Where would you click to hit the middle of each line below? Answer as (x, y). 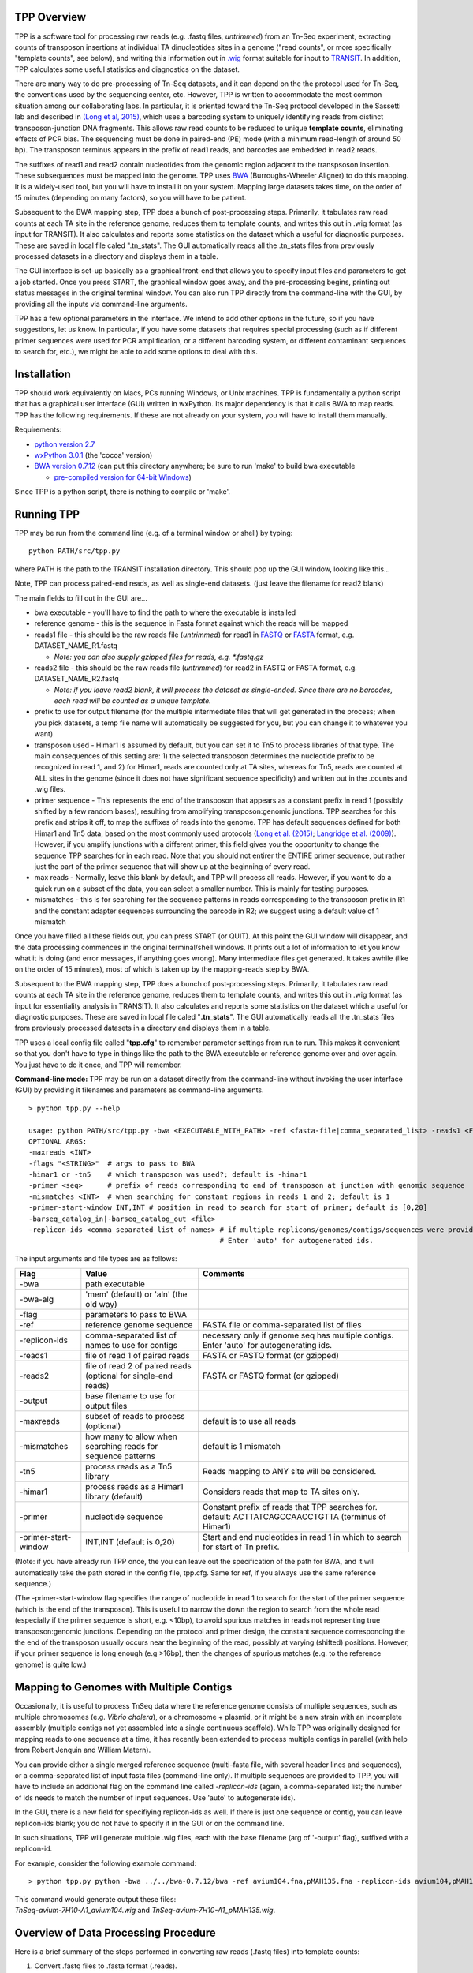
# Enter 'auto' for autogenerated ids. (296, 1241)
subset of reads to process (135, 1417)
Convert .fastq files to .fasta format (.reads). (106, 1966)
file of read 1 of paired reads (138, 1356)
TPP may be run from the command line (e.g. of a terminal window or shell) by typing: (154, 533)
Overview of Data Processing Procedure (115, 1932)
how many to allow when (131, 1436)
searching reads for (122, 1447)
